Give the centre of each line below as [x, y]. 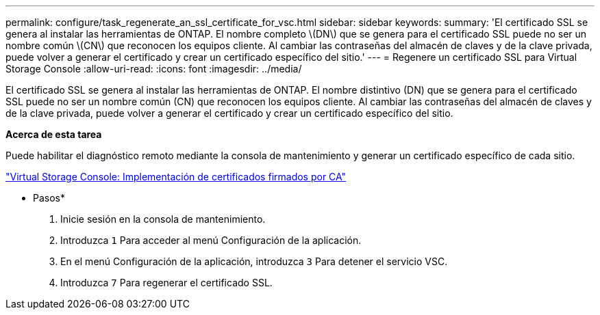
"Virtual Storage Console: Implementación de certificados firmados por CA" [176, 177]
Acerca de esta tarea [54, 134]
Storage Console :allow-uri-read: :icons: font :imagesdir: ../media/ [154, 69]
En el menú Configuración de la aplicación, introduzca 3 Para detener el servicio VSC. [254, 261]
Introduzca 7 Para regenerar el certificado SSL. [166, 283]
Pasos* [49, 198]
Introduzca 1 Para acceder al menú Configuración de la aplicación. [211, 240]
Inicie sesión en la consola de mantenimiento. [163, 219]
